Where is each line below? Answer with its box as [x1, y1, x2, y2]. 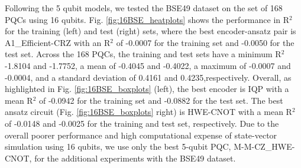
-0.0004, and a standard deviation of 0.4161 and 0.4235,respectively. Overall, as [5, 71, 292, 83]
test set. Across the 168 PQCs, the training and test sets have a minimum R [5, 48, 281, 60]
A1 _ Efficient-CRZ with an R [5, 36, 111, 48]
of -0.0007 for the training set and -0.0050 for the [116, 36, 294, 48]
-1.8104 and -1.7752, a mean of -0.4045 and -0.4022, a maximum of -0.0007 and [5, 59, 291, 71]
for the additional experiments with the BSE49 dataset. [34, 151, 236, 164]
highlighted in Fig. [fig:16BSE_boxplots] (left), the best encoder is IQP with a [5, 83, 289, 95]
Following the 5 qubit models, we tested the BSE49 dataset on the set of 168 [5, 2, 283, 14]
